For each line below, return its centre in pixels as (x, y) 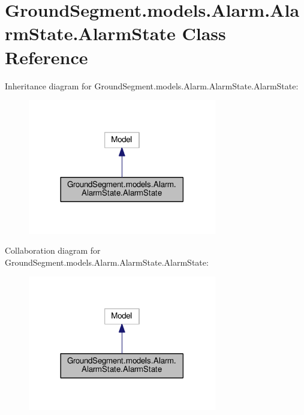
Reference (46, 57)
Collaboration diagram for (53, 250)
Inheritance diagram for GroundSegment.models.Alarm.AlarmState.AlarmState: (152, 85)
